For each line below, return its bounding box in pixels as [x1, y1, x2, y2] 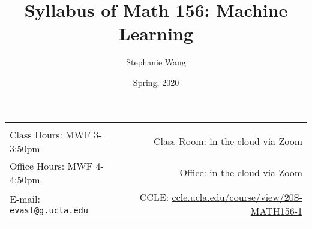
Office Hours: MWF [10, 158, 93, 173]
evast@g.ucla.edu [10, 206, 88, 215]
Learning [119, 21, 193, 46]
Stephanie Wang [126, 56, 186, 68]
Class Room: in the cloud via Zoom [154, 134, 302, 148]
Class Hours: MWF [10, 127, 91, 141]
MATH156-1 [250, 203, 302, 218]
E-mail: [10, 192, 40, 206]
